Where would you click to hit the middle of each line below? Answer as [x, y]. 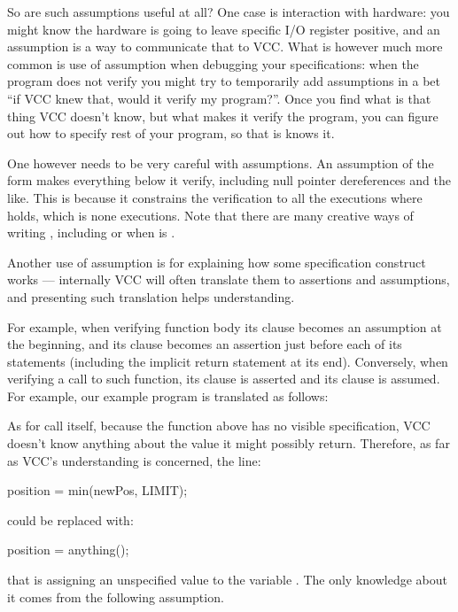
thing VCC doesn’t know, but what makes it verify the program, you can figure [223, 116]
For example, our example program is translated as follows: [168, 395]
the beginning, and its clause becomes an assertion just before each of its [205, 344]
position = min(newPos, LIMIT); [97, 490]
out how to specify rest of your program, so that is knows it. [171, 133]
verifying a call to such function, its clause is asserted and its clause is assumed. [224, 379]
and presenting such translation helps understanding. [151, 296]
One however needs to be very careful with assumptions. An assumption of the [221, 163]
